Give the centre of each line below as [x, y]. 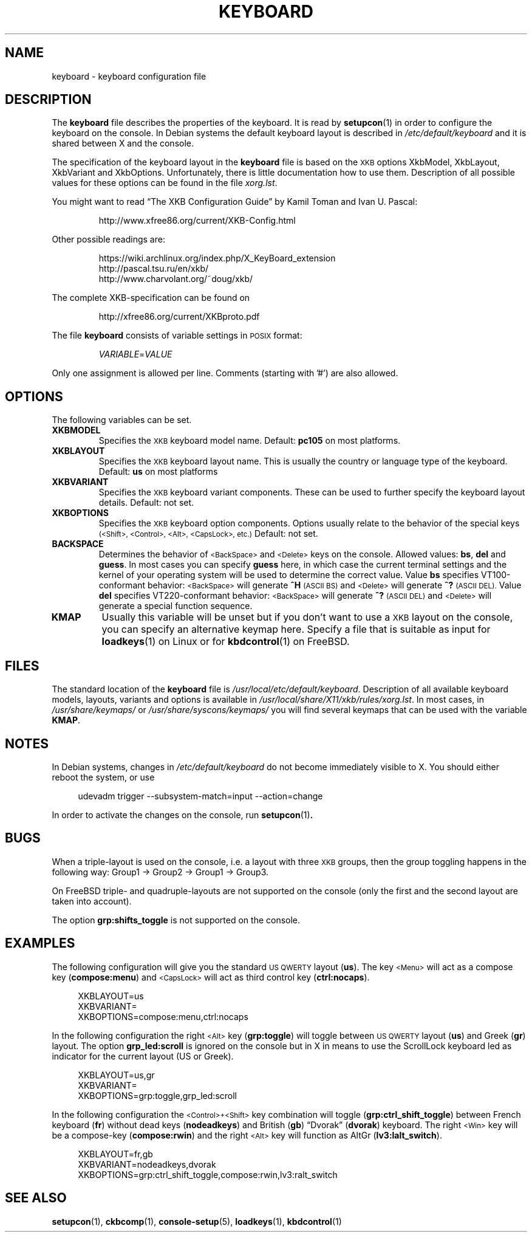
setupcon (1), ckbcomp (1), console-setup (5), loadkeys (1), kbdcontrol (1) [197, 1221]
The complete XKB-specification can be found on [151, 298]
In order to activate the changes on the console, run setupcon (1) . [182, 815]
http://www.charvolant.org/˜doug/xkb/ [176, 279]
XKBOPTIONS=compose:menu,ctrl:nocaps [163, 1016]
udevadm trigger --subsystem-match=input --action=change [200, 796]
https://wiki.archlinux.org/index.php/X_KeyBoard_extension [217, 258]
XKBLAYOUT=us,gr [116, 1075]
